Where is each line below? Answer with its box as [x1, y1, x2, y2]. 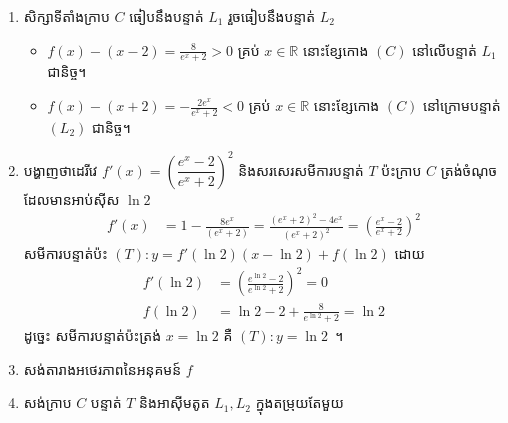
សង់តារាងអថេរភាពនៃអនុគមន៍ [23, 358, 182, 379]
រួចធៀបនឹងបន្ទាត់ [228, 6, 316, 26]
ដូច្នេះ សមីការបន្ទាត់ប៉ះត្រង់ [23, 325, 162, 346]
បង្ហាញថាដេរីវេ [23, 159, 98, 180]
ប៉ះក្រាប [381, 159, 422, 180]
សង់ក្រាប [23, 392, 72, 413]
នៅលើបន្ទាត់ [412, 39, 477, 60]
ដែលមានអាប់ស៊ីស [23, 188, 120, 209]
